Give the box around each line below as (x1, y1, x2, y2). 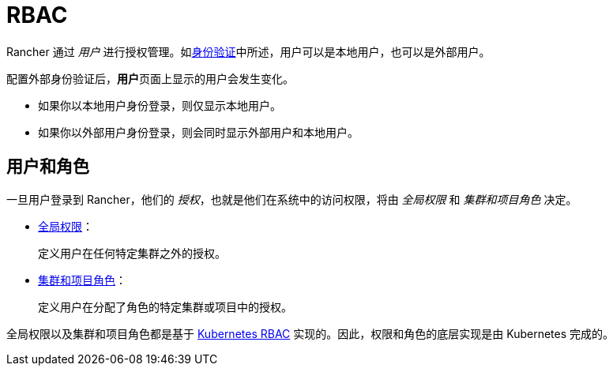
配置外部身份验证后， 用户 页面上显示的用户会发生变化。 (6, 71, 294, 85)
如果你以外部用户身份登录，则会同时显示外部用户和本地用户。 (38, 125, 359, 139)
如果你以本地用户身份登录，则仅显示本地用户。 (38, 98, 281, 112)
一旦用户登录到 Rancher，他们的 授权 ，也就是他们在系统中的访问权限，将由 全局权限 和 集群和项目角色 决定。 (6, 192, 577, 206)
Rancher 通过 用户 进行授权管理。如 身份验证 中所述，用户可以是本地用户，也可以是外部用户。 (6, 44, 491, 58)
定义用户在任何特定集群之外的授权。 (38, 246, 226, 260)
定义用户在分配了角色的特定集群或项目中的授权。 (38, 299, 292, 314)
